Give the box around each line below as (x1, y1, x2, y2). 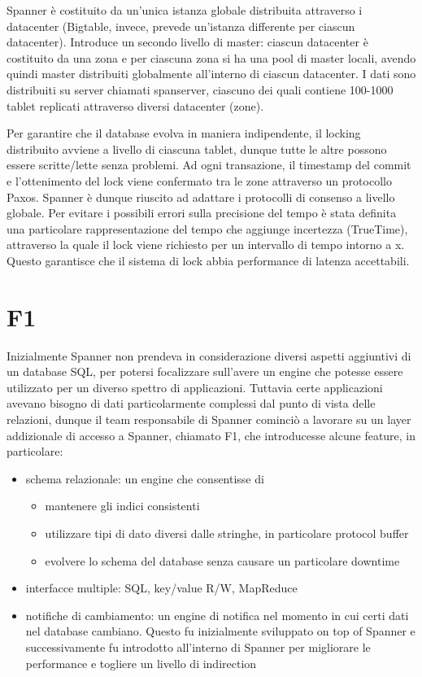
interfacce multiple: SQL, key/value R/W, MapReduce (25, 579, 298, 596)
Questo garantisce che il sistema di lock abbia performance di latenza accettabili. (7, 251, 410, 269)
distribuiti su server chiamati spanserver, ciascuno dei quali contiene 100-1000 (7, 81, 394, 98)
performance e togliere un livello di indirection (25, 654, 257, 671)
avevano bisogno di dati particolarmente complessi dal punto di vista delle (7, 395, 376, 412)
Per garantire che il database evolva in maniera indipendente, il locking (7, 124, 361, 142)
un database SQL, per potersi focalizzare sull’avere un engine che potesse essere (7, 363, 403, 380)
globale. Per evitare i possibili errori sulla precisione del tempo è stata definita (7, 204, 397, 221)
